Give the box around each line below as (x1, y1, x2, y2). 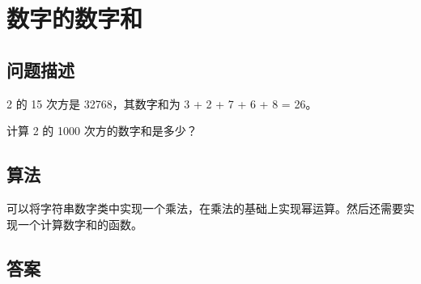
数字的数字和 (6, 2, 143, 35)
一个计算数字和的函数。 (17, 215, 142, 232)
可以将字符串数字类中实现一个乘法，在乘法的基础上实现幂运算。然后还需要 (6, 199, 403, 216)
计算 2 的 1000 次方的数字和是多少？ (6, 122, 198, 139)
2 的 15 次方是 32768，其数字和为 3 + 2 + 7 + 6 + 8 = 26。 (6, 95, 317, 112)
